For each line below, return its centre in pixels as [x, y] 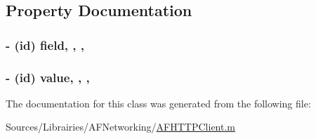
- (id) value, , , [48, 77]
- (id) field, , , [45, 45]
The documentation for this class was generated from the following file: [158, 103]
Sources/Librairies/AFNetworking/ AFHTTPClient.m [121, 127]
